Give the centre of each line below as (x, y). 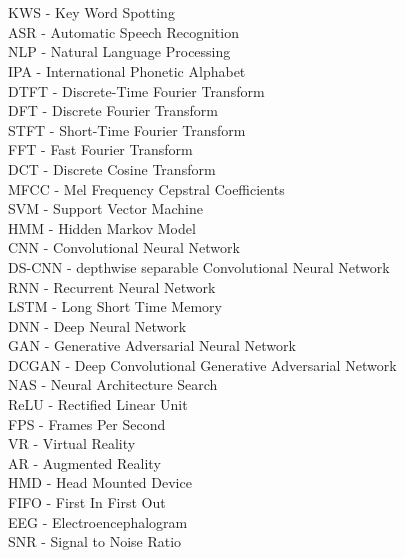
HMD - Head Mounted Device (100, 482)
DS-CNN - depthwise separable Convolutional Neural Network (199, 266)
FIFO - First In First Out (87, 502)
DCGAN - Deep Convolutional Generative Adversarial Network (202, 364)
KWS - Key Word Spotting (91, 12)
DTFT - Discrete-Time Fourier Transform (136, 90)
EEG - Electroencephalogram (98, 521)
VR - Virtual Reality (72, 443)
